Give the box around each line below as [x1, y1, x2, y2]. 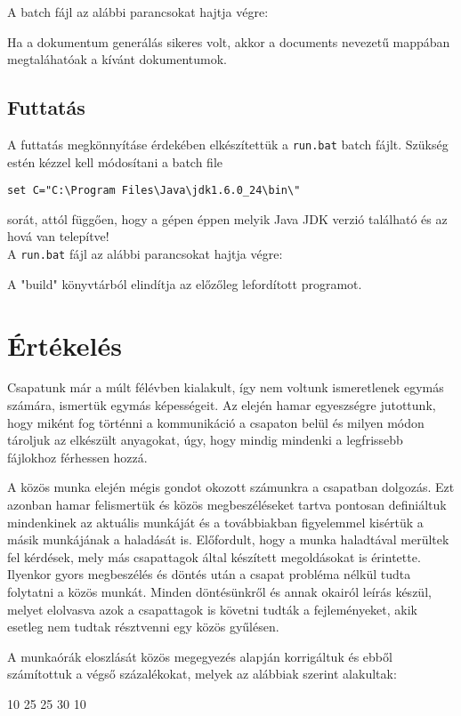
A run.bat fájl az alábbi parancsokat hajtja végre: [7, 245, 283, 263]
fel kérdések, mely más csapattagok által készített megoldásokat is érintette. [7, 547, 421, 566]
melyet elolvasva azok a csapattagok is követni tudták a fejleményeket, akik [7, 599, 418, 618]
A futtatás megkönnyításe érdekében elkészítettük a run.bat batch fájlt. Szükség [7, 134, 449, 153]
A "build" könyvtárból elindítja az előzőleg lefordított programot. [7, 274, 362, 293]
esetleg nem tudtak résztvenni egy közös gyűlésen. [7, 617, 279, 636]
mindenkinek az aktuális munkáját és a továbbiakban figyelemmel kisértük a [7, 512, 424, 531]
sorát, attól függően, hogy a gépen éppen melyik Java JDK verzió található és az [7, 209, 448, 228]
